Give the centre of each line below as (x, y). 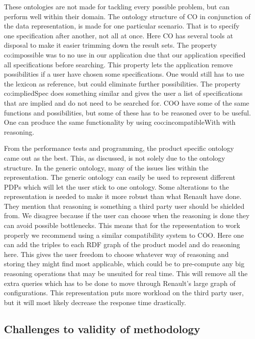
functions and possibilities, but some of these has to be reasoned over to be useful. (127, 112)
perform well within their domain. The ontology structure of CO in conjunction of (127, 16)
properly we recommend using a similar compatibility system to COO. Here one (124, 235)
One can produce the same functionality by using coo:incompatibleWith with (120, 122)
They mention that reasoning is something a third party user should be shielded (124, 206)
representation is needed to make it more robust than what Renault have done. (123, 196)
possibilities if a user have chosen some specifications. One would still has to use (124, 74)
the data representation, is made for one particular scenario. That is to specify (122, 26)
